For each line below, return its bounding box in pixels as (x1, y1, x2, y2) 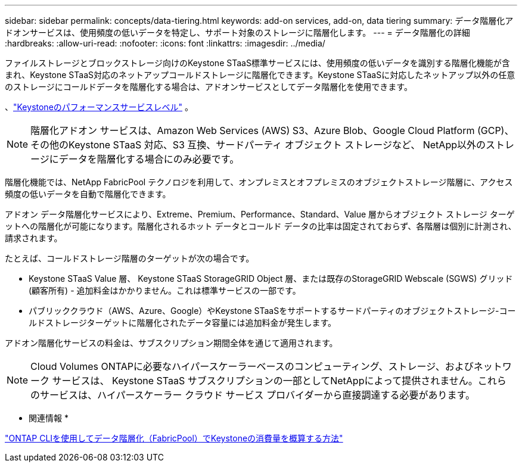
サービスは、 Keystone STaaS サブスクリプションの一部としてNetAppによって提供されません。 (52, 375, 478, 387)
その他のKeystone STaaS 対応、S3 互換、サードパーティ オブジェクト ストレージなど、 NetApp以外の (30, 139, 486, 151)
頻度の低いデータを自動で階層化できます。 (5, 189, 171, 199)
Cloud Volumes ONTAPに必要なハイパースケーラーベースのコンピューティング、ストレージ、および (30, 360, 474, 372)
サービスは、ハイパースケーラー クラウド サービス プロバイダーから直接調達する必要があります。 (40, 389, 475, 401)
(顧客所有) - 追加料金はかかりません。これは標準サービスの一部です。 (29, 285, 301, 295)
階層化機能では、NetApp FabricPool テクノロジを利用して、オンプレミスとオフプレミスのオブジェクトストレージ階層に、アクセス (5, 177, 513, 187)
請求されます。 (5, 233, 63, 243)
